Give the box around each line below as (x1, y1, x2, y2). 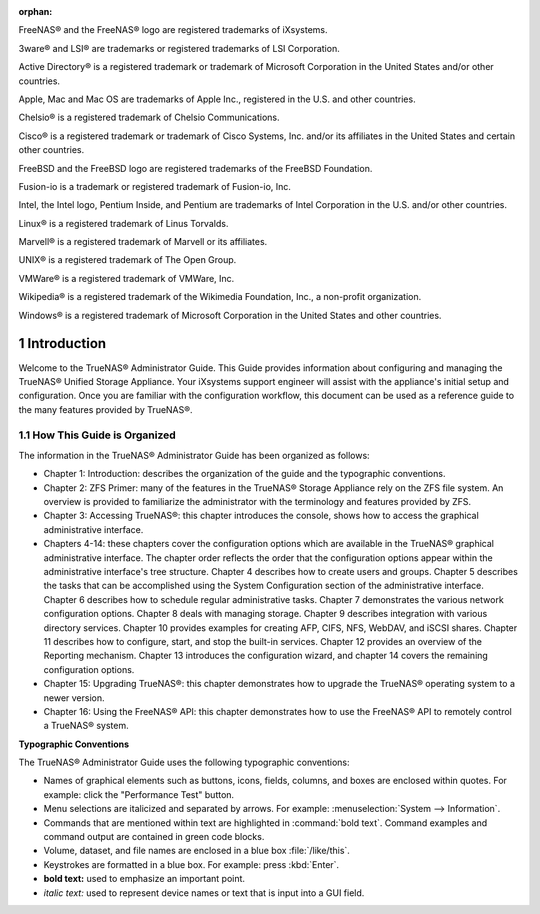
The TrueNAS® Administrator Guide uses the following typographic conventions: (18, 756, 350, 769)
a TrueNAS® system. (43, 720, 129, 732)
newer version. (43, 691, 105, 704)
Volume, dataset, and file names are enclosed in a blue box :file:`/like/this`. (43, 845, 350, 857)
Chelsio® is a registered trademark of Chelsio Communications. (18, 111, 280, 124)
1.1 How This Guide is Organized (18, 428, 177, 442)
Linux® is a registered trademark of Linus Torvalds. (18, 217, 229, 229)
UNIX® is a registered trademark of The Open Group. (18, 254, 237, 266)
